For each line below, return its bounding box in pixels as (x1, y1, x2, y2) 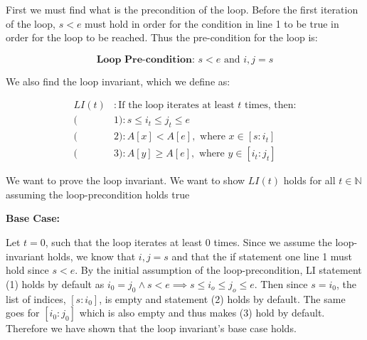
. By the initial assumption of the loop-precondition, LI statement (75, 262, 362, 277)
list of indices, (6, 291, 66, 306)
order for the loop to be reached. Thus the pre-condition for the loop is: (6, 30, 318, 45)
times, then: (245, 100, 297, 111)
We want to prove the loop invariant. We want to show (6, 173, 245, 188)
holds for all (283, 173, 336, 188)
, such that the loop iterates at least (45, 235, 203, 250)
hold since (6, 262, 49, 277)
